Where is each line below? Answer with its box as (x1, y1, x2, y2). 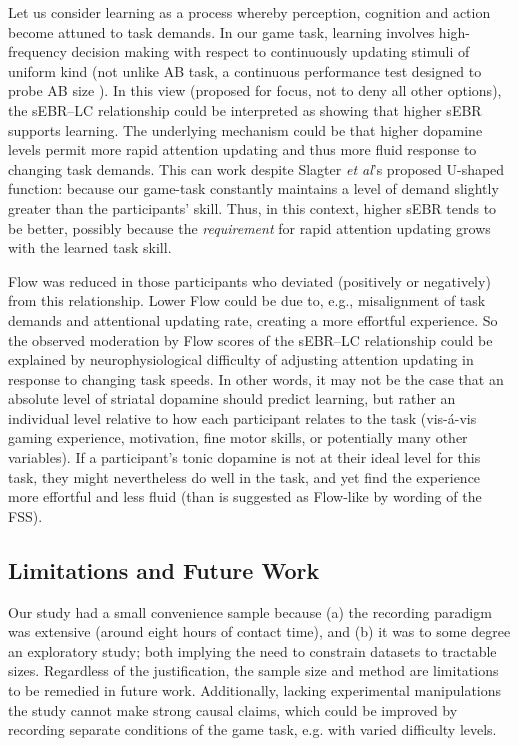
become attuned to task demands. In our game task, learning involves (8, 21, 435, 42)
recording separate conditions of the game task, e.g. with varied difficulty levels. (8, 719, 497, 740)
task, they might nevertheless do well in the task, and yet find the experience (8, 466, 481, 487)
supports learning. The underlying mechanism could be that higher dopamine (8, 119, 483, 140)
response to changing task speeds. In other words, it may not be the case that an (8, 368, 504, 389)
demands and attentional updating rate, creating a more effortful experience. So (8, 309, 498, 330)
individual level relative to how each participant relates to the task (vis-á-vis (8, 407, 477, 428)
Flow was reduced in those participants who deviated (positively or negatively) (8, 270, 491, 291)
